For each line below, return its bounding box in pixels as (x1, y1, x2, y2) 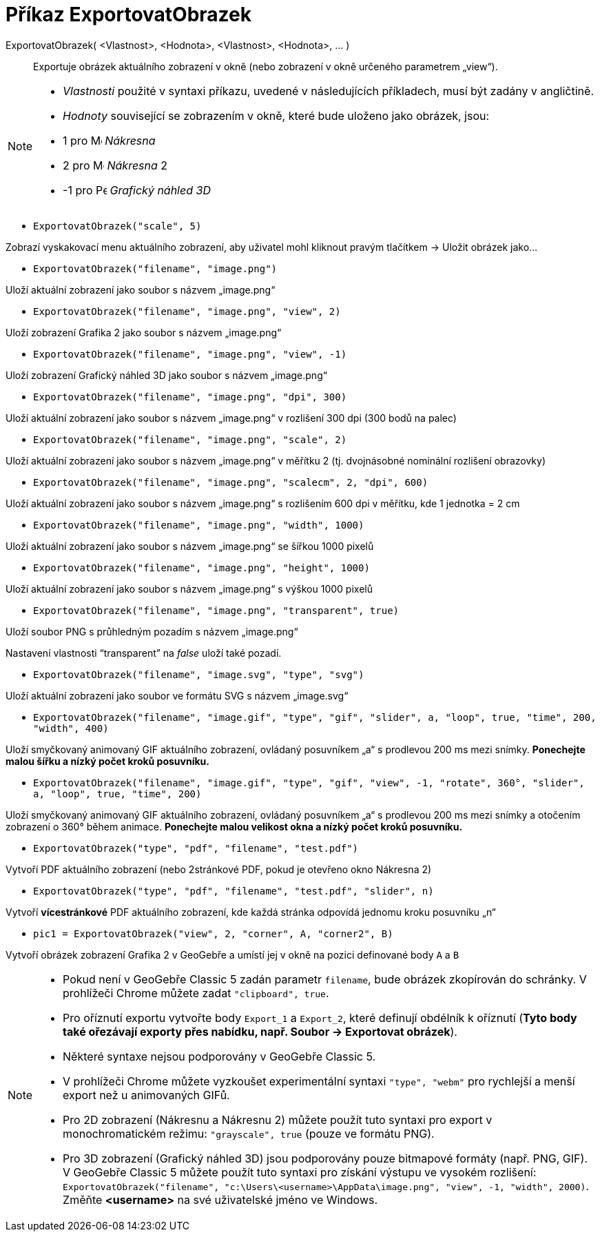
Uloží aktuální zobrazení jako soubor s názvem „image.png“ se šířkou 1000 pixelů (6, 540, 374, 552)
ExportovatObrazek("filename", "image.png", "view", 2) (33, 305, 341, 317)
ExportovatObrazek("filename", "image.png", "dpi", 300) (33, 391, 347, 402)
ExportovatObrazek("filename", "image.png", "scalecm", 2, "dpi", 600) (33, 476, 428, 488)
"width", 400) (33, 722, 109, 734)
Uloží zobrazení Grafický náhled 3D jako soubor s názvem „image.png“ (6, 369, 327, 381)
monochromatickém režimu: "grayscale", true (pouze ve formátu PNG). (63, 1126, 435, 1141)
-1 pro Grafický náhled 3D (63, 183, 211, 197)
